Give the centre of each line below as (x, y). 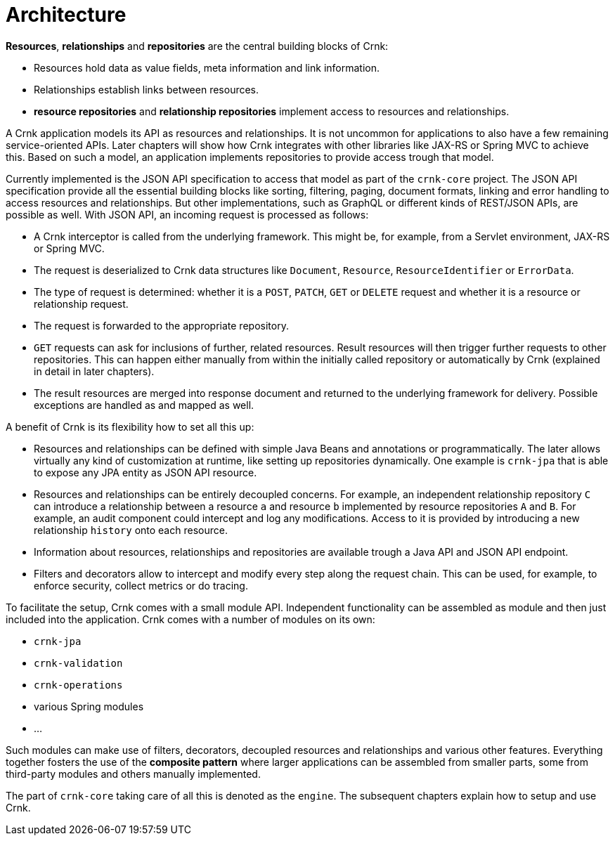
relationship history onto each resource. (131, 530)
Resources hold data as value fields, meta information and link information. (207, 67)
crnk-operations (78, 685)
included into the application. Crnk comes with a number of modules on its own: (190, 619)
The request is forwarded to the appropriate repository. (161, 325)
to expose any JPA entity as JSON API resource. (145, 472)
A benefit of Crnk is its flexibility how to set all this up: (130, 426)
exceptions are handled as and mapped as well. (144, 405)
